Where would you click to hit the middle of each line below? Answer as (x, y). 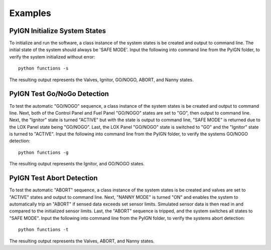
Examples (30, 13)
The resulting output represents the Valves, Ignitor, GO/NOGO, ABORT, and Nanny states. (101, 80)
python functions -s (43, 68)
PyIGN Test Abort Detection (53, 178)
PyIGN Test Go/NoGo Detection (59, 94)
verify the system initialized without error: (52, 57)
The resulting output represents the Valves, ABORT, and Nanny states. (82, 241)
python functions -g (43, 152)
